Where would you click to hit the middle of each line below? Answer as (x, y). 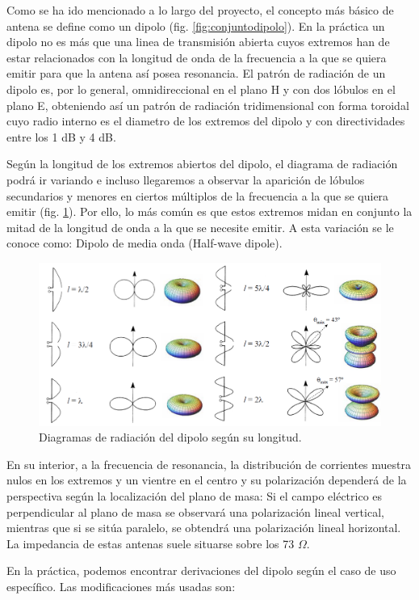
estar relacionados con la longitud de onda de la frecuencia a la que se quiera (197, 57)
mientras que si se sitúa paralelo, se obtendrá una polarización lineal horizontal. (204, 528)
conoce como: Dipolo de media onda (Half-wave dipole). (145, 243)
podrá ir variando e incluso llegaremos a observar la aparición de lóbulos (186, 179)
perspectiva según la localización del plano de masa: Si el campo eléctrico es (195, 495)
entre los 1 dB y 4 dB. (61, 136)
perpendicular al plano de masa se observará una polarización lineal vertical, (195, 511)
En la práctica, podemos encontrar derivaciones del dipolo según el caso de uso (201, 570)
